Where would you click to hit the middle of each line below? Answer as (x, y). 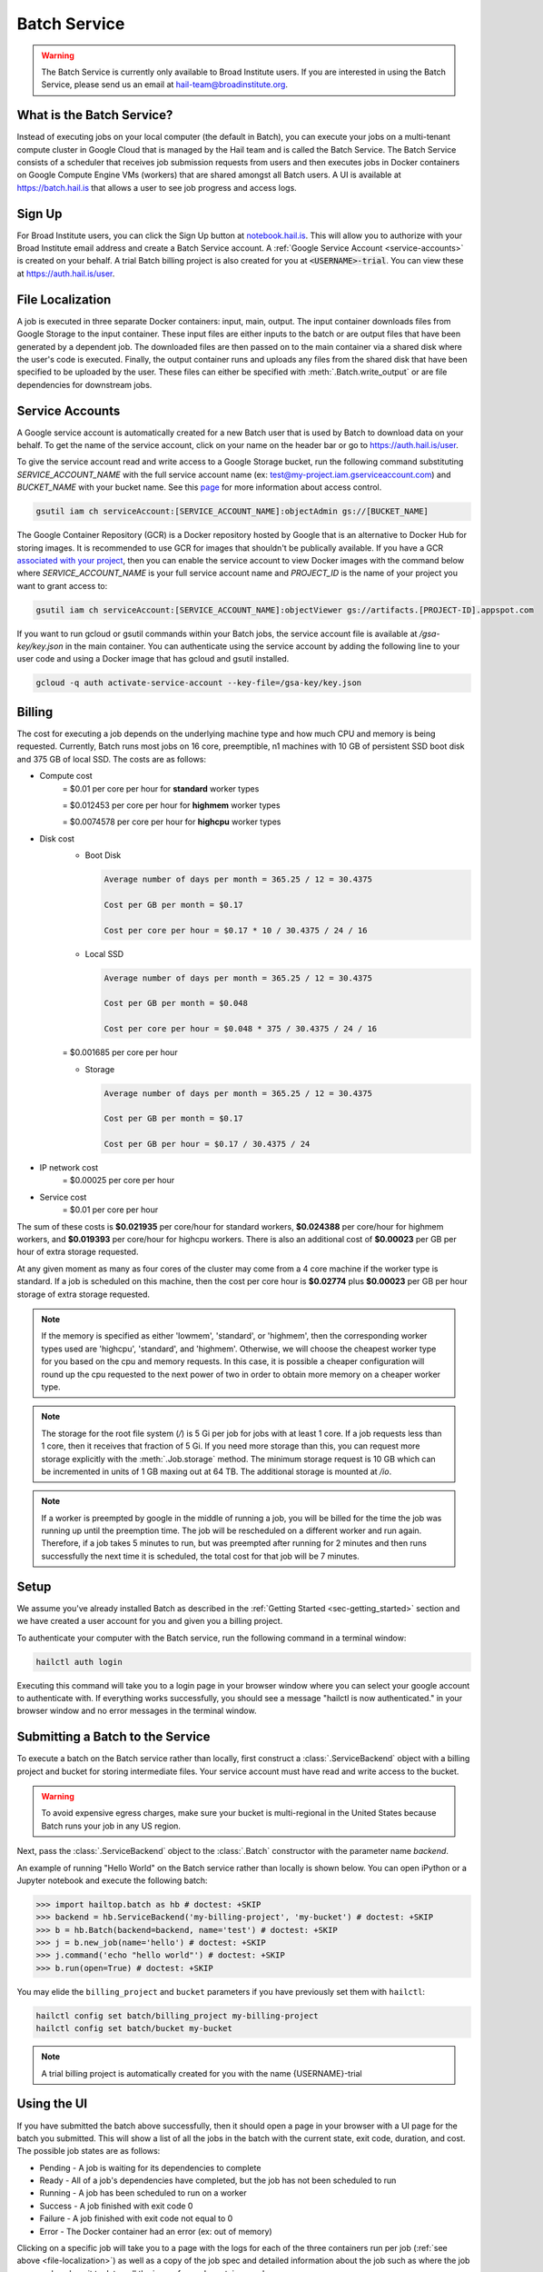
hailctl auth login (79, 1662)
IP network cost (69, 1168)
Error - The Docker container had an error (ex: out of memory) (156, 2231)
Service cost (63, 1197)
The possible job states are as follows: (89, 2151)
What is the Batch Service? (95, 115)
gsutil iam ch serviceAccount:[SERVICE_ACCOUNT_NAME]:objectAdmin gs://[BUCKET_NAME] (232, 512)
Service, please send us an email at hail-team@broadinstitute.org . (164, 85)
